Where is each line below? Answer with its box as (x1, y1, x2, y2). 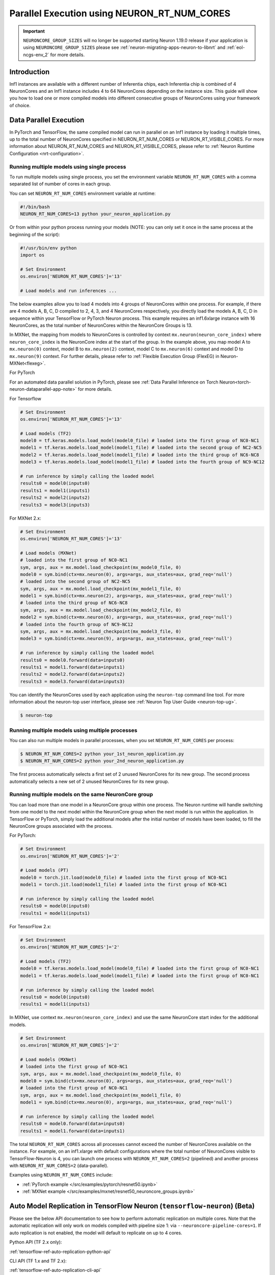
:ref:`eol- (226, 44, 245, 50)
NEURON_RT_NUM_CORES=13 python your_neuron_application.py (20, 211, 171, 217)
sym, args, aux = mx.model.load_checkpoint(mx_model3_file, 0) (20, 629, 182, 634)
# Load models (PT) (20, 868, 69, 873)
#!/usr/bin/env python (20, 245, 77, 251)
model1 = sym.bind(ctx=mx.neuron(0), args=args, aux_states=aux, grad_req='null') (20, 1100, 233, 1105)
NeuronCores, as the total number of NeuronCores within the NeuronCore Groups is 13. (9, 322, 193, 328)
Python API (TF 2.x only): (9, 1239, 62, 1245)
